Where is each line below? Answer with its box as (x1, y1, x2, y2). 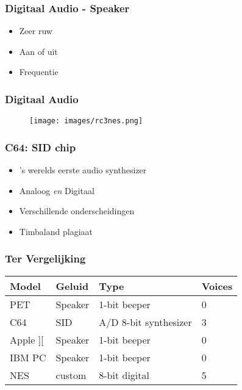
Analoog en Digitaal (19, 184, 94, 197)
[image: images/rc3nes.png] (29, 117, 143, 126)
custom (55, 367, 87, 382)
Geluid (55, 278, 89, 293)
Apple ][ (10, 332, 44, 347)
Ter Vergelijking (5, 251, 86, 266)
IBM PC (10, 350, 46, 364)
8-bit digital (99, 367, 149, 382)
